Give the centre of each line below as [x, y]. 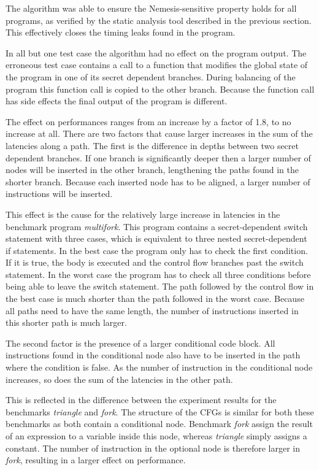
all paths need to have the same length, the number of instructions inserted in [152, 310]
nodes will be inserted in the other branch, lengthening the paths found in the [152, 170]
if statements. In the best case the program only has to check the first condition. [157, 250]
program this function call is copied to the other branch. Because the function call [160, 89]
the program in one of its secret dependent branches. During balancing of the [151, 76]
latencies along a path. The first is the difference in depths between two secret [152, 145]
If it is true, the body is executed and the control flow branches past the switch [155, 262]
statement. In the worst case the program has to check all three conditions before [158, 274]
